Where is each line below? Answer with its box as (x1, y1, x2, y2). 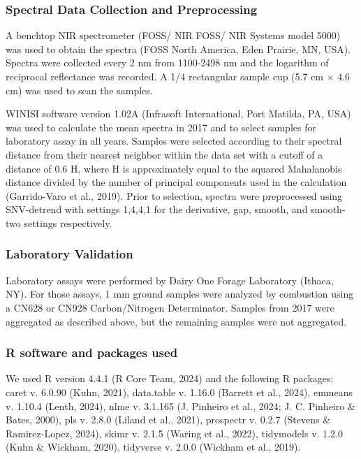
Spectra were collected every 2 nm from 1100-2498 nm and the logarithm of (6, 55, 329, 70)
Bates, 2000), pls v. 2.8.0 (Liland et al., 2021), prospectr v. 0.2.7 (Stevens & (6, 412, 331, 427)
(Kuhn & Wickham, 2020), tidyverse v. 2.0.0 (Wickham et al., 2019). (6, 439, 301, 454)
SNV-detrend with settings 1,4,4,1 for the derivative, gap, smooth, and (6, 202, 308, 217)
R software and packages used (6, 344, 178, 361)
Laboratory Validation (6, 245, 133, 263)
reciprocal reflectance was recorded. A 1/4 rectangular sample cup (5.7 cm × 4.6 (6, 69, 351, 83)
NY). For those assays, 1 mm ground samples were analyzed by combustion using (6, 286, 354, 301)
